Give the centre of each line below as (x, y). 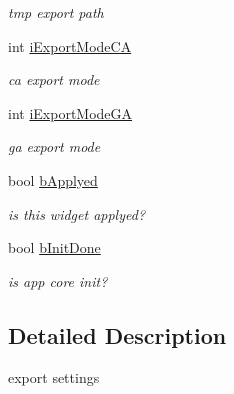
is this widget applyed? (77, 213)
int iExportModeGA (70, 112)
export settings (54, 376)
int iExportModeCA (70, 45)
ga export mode (54, 146)
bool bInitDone (54, 247)
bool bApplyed (53, 179)
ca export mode (54, 79)
